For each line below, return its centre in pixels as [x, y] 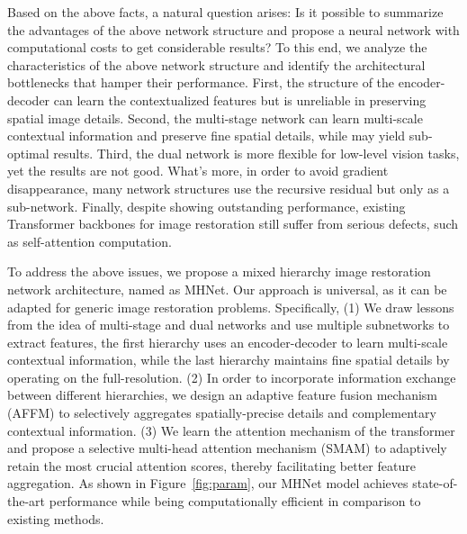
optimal [28, 153]
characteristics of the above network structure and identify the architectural [216, 64]
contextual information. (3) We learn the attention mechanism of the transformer [231, 430]
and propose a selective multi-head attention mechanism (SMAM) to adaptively [227, 448]
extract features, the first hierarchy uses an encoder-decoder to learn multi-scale [228, 342]
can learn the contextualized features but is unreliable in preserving [240, 100]
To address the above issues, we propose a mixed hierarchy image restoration [219, 272]
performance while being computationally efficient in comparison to [235, 501]
